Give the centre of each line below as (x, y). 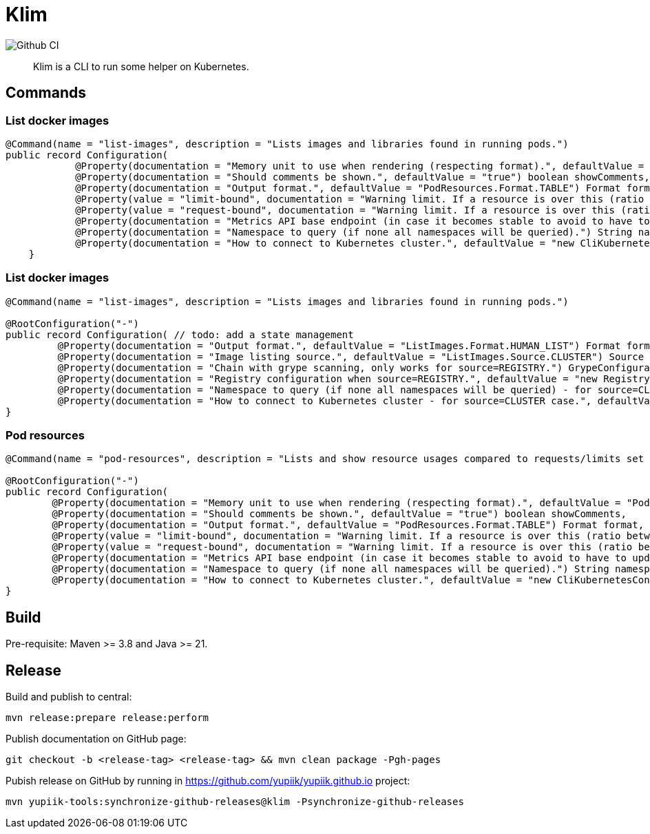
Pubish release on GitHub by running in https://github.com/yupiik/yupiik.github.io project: (208, 781)
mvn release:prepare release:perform (107, 718)
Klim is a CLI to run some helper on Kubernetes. (141, 66)
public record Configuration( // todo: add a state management (180, 334)
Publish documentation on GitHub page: (96, 739)
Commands (46, 93)
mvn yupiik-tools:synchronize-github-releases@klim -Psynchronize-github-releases (235, 802)
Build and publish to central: (69, 697)
